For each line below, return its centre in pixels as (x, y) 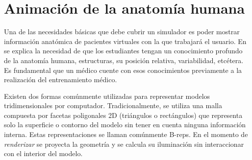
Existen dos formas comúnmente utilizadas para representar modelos (107, 96)
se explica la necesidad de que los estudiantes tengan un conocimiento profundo (123, 51)
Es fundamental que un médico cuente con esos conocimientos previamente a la (123, 70)
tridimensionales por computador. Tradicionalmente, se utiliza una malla (113, 105)
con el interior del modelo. (43, 153)
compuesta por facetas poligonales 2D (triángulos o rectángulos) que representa (123, 115)
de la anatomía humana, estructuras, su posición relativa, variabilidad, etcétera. (124, 60)
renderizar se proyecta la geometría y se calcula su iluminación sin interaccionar (124, 144)
